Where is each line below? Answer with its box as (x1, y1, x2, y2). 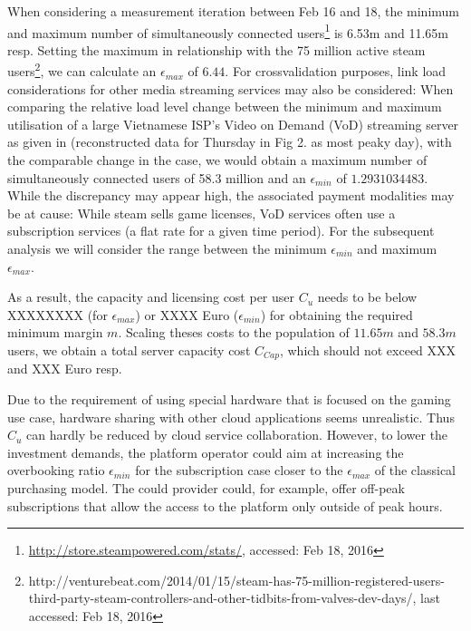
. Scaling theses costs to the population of (118, 323, 350, 342)
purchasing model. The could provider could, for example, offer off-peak (7, 479, 405, 498)
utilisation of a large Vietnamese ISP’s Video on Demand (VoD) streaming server (7, 114, 459, 133)
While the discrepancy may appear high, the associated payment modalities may (7, 186, 455, 205)
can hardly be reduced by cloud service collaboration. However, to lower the (26, 425, 448, 444)
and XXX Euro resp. (7, 359, 122, 378)
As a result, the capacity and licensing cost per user (7, 287, 295, 306)
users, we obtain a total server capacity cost (7, 341, 251, 359)
